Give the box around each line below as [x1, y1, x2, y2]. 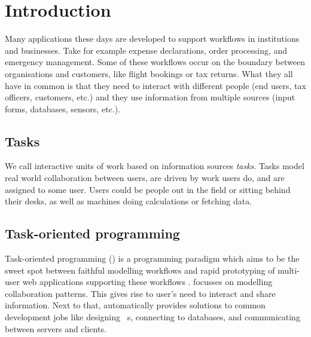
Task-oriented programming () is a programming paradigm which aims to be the [5, 252, 300, 265]
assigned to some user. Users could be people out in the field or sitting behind [5, 183, 291, 195]
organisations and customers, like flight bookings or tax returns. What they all [5, 67, 293, 79]
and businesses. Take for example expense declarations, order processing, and [5, 44, 288, 56]
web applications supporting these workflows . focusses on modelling [22, 275, 273, 288]
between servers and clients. [5, 322, 106, 335]
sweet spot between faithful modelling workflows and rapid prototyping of [5, 264, 275, 276]
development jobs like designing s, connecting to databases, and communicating [5, 311, 300, 323]
